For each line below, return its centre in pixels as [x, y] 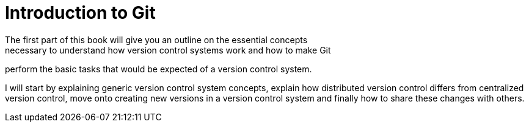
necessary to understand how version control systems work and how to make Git [168, 50]
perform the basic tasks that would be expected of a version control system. [159, 69]
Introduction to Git [80, 13]
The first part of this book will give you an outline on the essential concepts [156, 39]
